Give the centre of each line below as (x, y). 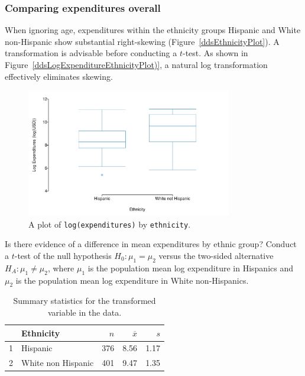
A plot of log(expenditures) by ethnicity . (110, 224)
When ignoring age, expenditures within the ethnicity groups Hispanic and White (153, 30)
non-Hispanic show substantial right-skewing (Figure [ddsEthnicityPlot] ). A (142, 41)
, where (61, 268)
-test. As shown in (215, 53)
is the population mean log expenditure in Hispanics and (190, 268)
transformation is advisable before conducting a (91, 53)
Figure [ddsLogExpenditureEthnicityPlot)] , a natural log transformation (136, 64)
